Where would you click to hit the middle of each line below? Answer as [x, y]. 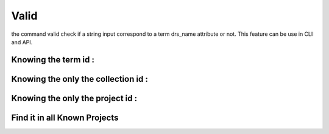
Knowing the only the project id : [74, 98]
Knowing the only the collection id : [80, 79]
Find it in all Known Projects [65, 117]
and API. [22, 42]
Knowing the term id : [53, 60]
